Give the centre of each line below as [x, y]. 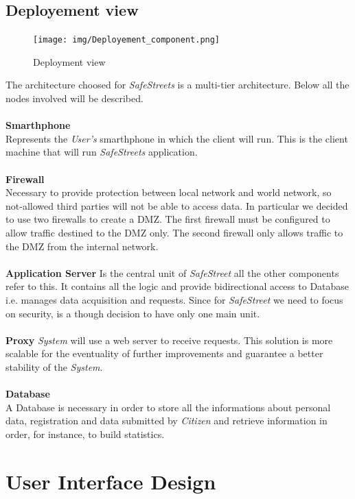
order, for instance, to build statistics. [85, 434]
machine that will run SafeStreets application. [102, 152]
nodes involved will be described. [75, 98]
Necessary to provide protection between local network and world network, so [169, 192]
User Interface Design [111, 481]
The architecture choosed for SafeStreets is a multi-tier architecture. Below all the [177, 85]
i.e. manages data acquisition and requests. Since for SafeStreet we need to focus [174, 299]
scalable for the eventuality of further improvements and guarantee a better [164, 353]
